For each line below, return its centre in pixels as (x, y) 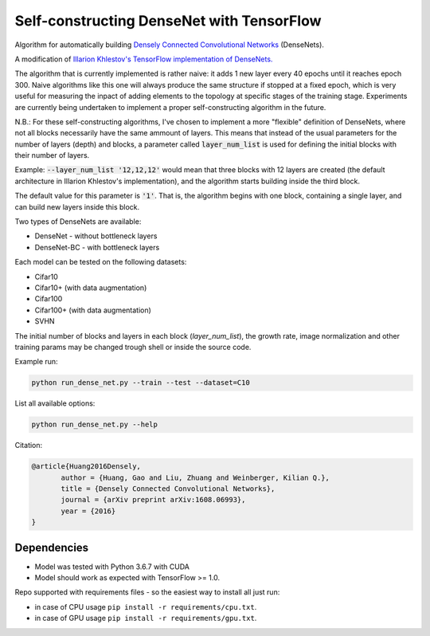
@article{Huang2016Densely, (86, 467)
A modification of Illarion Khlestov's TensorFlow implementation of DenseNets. (144, 59)
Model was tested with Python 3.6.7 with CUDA (112, 567)
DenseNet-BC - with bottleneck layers (97, 247)
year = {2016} (88, 511)
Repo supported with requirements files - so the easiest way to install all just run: (147, 592)
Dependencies (52, 547)
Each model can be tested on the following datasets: (101, 262)
